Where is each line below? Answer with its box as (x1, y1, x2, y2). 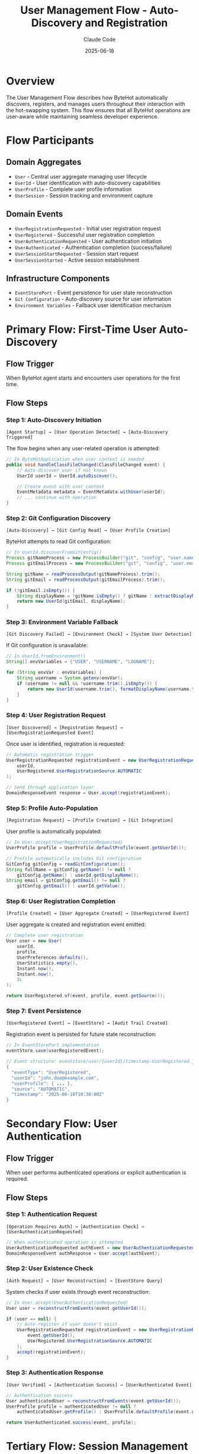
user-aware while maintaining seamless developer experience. (6, 113, 159, 120)
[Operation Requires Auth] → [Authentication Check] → (6, 1223, 145, 1230)
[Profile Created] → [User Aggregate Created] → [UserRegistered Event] (6, 911, 190, 917)
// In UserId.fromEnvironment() (6, 653, 86, 659)
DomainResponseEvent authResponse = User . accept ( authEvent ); (6, 1250, 161, 1256)
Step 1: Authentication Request (6, 1210, 98, 1218)
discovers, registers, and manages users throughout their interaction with (6, 100, 185, 107)
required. (6, 1175, 28, 1182)
